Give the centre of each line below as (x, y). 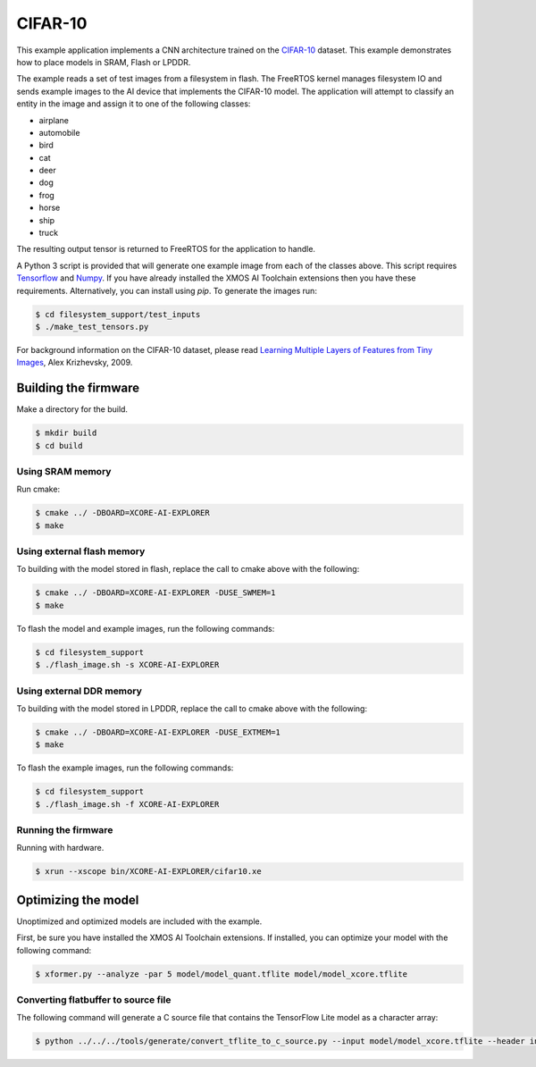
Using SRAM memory (64, 471)
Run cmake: (38, 489)
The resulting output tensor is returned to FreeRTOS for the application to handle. (166, 249)
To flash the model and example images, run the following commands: (146, 628)
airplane (54, 120)
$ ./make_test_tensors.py (92, 327)
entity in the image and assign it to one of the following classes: (134, 104)
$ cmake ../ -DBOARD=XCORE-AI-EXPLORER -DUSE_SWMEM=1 (155, 593)
